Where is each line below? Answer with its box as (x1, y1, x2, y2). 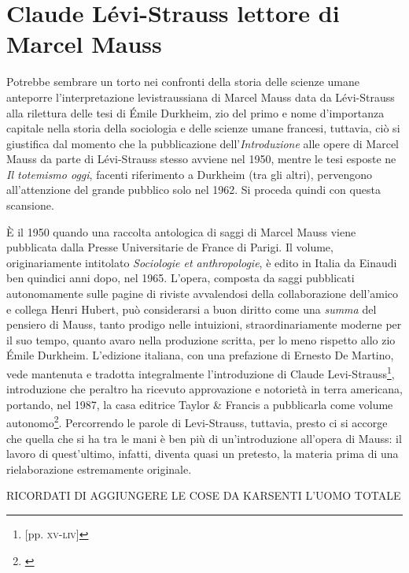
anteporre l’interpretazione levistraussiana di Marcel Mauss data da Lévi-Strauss (6, 88, 395, 105)
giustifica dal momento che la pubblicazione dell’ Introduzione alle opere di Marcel (6, 135, 399, 151)
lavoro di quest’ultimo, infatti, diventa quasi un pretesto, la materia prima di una (6, 445, 399, 462)
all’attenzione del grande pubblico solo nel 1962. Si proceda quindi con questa (6, 181, 381, 198)
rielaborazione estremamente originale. (6, 460, 192, 477)
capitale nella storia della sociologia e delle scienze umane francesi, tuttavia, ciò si (6, 120, 400, 136)
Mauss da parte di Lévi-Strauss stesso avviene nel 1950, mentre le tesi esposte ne (6, 151, 396, 167)
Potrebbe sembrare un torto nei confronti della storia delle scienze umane (6, 73, 360, 90)
